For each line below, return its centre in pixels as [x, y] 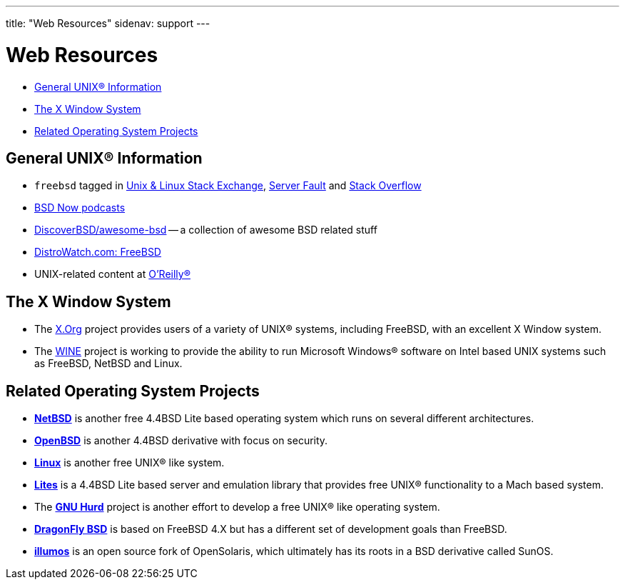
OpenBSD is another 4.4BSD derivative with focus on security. [181, 441]
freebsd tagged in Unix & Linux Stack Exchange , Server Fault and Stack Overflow [228, 186]
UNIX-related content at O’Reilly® [113, 274]
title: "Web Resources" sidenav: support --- [108, 23]
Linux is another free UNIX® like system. [129, 463]
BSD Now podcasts [80, 208]
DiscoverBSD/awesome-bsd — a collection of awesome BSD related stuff [206, 230]
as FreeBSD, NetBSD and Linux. [108, 364]
